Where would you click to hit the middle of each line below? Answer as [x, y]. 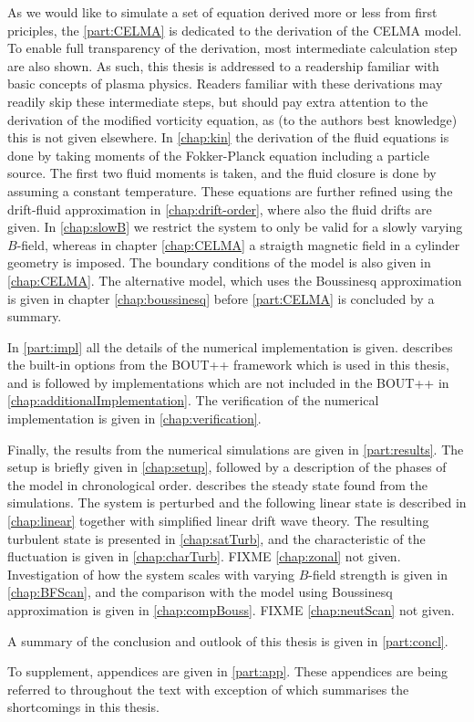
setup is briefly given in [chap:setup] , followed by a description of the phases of [227, 467]
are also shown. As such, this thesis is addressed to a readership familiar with [223, 65]
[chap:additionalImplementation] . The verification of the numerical [193, 400]
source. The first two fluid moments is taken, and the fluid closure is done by [222, 173]
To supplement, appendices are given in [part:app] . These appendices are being [228, 671]
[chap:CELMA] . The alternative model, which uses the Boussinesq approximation [235, 280]
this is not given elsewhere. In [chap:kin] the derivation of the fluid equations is [228, 137]
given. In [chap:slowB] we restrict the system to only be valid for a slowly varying [235, 227]
